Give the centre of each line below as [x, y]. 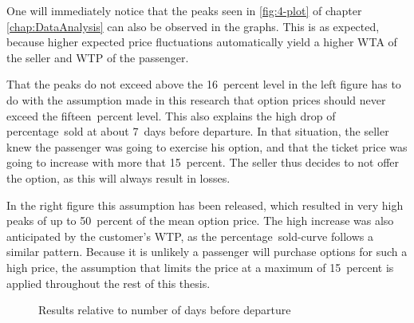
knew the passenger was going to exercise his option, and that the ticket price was [207, 146]
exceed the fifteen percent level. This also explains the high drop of [171, 115]
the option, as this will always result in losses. [118, 177]
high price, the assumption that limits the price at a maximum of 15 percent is [200, 267]
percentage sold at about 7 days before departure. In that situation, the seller [198, 131]
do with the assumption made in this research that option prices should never [196, 99]
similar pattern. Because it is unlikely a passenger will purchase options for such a [207, 252]
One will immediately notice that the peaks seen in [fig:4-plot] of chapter [184, 10]
